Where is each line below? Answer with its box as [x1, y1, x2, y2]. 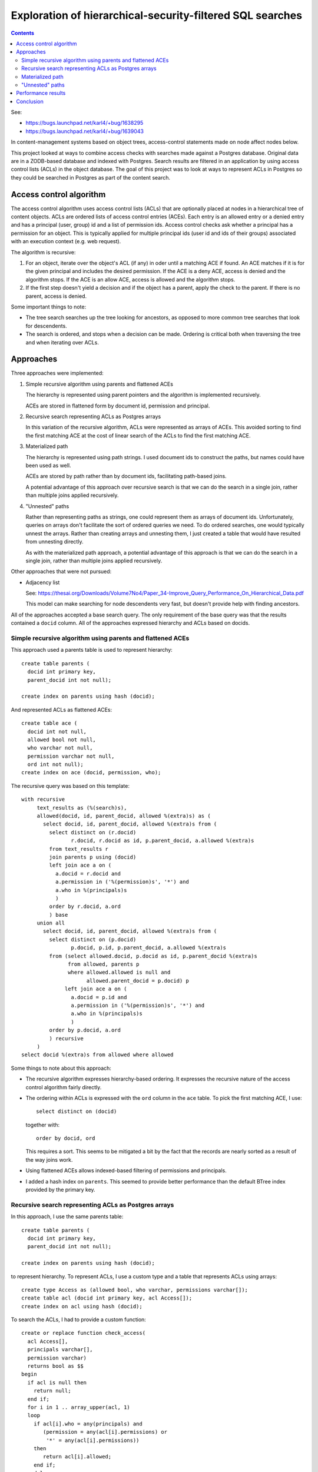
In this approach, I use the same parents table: [11, 1213, 124, 1220]
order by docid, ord [36, 1135, 95, 1142]
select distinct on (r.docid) [49, 829, 137, 836]
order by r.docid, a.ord [49, 903, 121, 910]
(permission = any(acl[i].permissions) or [43, 1428, 168, 1435]
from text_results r [49, 846, 109, 852]
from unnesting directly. [25, 538, 84, 545]
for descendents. [25, 322, 67, 329]
